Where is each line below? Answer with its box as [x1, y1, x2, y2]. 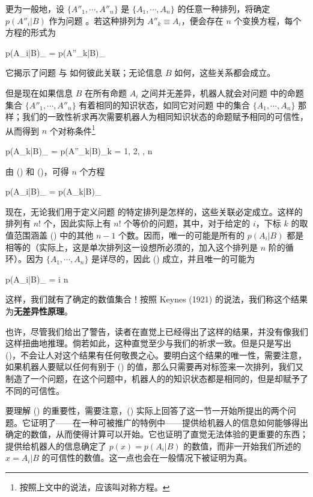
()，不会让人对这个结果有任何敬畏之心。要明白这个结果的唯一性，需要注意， [5, 348, 306, 361]
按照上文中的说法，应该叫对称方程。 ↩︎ [19, 481, 170, 493]
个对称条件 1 [49, 122, 96, 137]
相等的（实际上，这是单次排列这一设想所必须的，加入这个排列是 [5, 240, 258, 253]
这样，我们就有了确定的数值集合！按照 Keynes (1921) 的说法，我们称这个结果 [5, 293, 308, 305]
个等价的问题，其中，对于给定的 [124, 217, 251, 230]
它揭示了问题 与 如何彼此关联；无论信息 [5, 66, 163, 79]
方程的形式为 [5, 26, 56, 39]
